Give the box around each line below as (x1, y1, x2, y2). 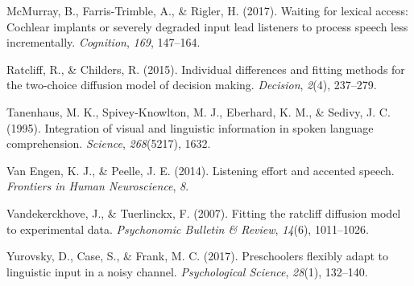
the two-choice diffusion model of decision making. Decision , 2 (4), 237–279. (6, 76, 377, 93)
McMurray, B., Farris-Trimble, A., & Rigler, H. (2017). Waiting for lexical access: (6, 2, 408, 18)
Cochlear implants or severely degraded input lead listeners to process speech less (6, 18, 408, 35)
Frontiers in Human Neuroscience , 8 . (6, 178, 189, 194)
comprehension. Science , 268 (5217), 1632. (6, 135, 211, 152)
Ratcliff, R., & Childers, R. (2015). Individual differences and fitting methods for (6, 60, 405, 77)
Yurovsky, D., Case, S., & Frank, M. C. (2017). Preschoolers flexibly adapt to (6, 247, 388, 264)
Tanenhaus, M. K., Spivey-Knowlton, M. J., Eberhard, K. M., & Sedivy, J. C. (6, 103, 391, 120)
